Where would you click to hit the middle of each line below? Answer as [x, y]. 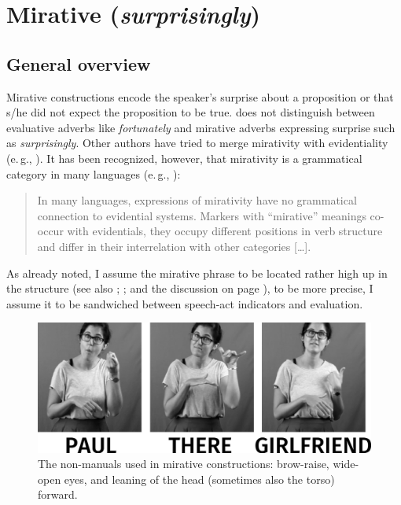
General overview [79, 63]
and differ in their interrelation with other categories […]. [174, 246]
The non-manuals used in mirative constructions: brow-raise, [184, 464]
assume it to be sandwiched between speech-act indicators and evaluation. [185, 303]
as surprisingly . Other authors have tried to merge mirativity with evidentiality [197, 143]
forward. [58, 494]
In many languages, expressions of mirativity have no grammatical [197, 200]
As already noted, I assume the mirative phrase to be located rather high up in [197, 273]
